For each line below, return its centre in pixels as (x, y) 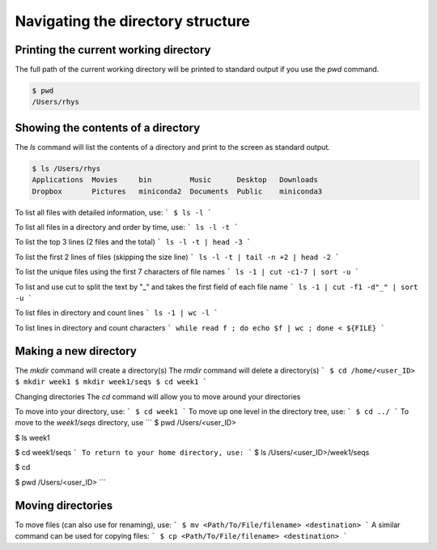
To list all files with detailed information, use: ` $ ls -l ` (113, 212)
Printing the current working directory (113, 50)
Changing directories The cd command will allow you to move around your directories (158, 396)
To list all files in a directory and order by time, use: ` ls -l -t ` (127, 228)
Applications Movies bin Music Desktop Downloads (175, 180)
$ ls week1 (32, 437)
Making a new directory (76, 351)
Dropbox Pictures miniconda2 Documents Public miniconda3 (177, 191)
